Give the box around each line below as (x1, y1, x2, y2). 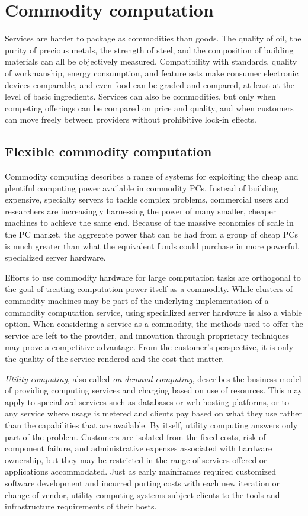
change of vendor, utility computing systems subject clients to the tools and (5, 488, 280, 501)
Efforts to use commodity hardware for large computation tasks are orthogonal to (5, 271, 301, 283)
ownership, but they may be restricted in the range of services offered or (5, 453, 267, 466)
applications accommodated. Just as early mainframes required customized (5, 465, 277, 477)
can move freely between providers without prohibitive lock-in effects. (5, 113, 256, 126)
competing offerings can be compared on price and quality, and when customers (5, 101, 294, 114)
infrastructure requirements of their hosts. (5, 500, 157, 512)
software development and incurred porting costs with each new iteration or (5, 476, 280, 489)
